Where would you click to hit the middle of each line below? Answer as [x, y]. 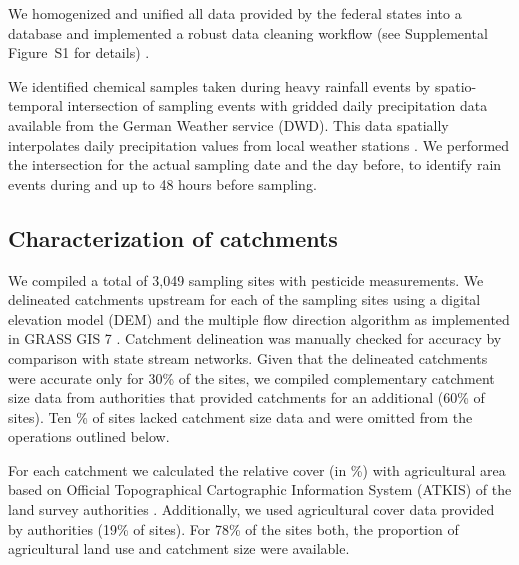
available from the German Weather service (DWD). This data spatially [228, 124]
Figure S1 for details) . [79, 52]
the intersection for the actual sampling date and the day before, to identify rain [255, 164]
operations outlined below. [89, 436]
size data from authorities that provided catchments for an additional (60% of [246, 397]
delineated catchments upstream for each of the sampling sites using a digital [244, 299]
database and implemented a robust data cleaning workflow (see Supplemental [248, 32]
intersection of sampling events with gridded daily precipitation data [277, 105]
